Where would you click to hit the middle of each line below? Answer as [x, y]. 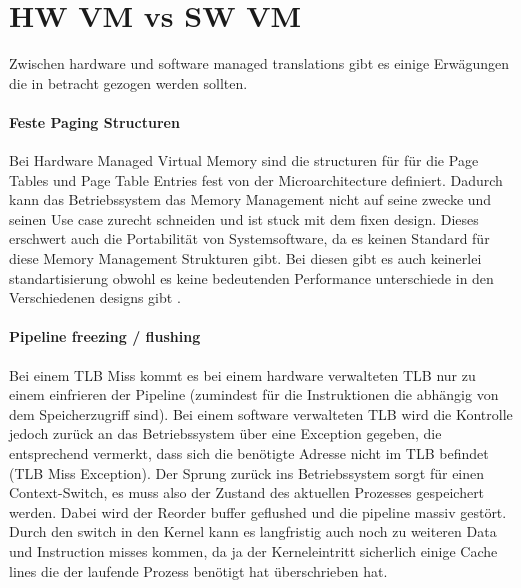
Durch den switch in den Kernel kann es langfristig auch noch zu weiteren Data [253, 531]
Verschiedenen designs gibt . [95, 297]
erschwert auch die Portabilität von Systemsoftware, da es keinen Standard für [249, 238]
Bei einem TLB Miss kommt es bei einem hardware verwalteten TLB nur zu [242, 374]
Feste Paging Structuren [94, 121]
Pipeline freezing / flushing [105, 336]
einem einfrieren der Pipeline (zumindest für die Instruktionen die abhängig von [254, 394]
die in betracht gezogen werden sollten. [128, 82]
